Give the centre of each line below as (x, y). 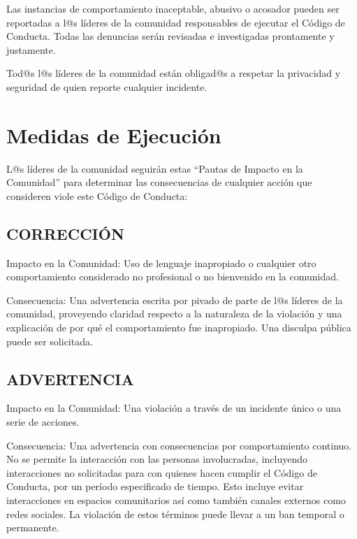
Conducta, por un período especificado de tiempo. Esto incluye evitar (155, 486)
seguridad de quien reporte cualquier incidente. (107, 86)
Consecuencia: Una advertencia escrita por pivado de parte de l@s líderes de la (175, 300)
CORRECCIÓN (65, 233)
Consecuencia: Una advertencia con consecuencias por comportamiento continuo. (179, 445)
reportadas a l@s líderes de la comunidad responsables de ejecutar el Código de (176, 22)
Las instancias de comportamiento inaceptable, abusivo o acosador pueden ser (173, 8)
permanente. (33, 527)
